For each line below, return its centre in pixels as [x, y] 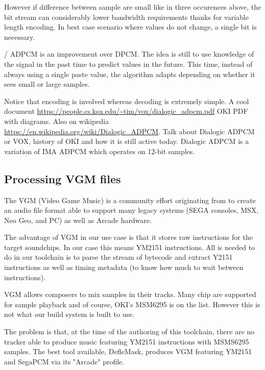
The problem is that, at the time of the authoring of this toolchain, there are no [129, 331]
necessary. [20, 36]
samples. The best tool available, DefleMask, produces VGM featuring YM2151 [128, 351]
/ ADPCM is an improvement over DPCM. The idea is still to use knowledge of [129, 54]
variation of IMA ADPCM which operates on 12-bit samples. [100, 151]
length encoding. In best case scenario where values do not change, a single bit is [130, 27]
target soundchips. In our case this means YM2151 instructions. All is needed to [130, 247]
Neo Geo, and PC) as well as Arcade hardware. [78, 220]
